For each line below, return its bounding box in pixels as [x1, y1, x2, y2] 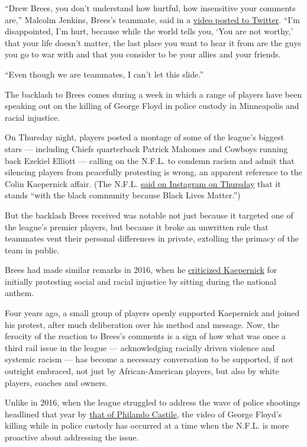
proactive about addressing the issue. [5, 431, 139, 443]
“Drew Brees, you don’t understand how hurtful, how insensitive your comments [5, 2, 296, 14]
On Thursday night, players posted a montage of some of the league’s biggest [5, 131, 285, 143]
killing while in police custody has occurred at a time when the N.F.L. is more [5, 419, 289, 432]
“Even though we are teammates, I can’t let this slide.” [5, 67, 204, 80]
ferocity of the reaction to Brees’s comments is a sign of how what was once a [5, 330, 286, 342]
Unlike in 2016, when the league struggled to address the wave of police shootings [5, 396, 300, 409]
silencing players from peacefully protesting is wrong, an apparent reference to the [5, 166, 302, 178]
